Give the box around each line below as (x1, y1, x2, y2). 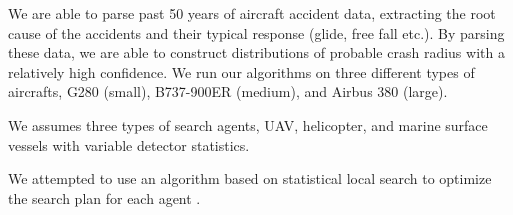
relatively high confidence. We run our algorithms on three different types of (8, 61, 475, 82)
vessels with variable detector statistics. (8, 134, 250, 155)
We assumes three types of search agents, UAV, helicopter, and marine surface (8, 114, 488, 135)
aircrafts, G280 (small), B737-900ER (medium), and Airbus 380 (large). (8, 81, 448, 102)
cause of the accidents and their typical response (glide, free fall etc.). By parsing (8, 22, 505, 43)
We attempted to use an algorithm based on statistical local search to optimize (8, 168, 492, 189)
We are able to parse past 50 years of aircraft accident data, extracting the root (8, 3, 496, 23)
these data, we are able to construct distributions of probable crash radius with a (8, 42, 505, 63)
